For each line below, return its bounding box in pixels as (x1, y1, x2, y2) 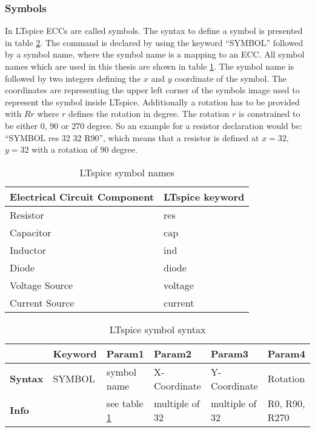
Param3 (210, 346, 248, 361)
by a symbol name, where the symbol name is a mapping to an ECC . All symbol (5, 48, 305, 61)
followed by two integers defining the (5, 71, 141, 84)
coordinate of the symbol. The (174, 71, 287, 84)
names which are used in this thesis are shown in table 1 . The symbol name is (5, 60, 294, 72)
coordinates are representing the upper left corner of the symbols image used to (5, 84, 300, 96)
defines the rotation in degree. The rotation (68, 107, 230, 120)
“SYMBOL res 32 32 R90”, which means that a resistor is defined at (5, 131, 259, 144)
